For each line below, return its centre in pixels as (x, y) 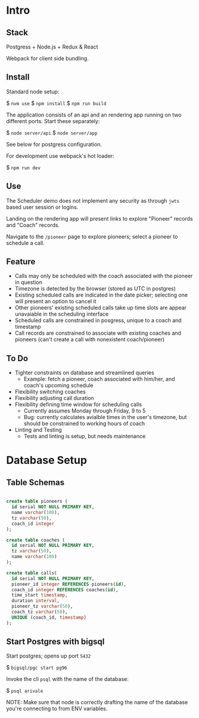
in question (29, 282)
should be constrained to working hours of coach (84, 424)
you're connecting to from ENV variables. (57, 708)
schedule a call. (25, 243)
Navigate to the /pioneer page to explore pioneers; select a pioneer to (92, 236)
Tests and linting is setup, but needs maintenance (85, 436)
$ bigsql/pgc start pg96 (37, 668)
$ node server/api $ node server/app (52, 133)
